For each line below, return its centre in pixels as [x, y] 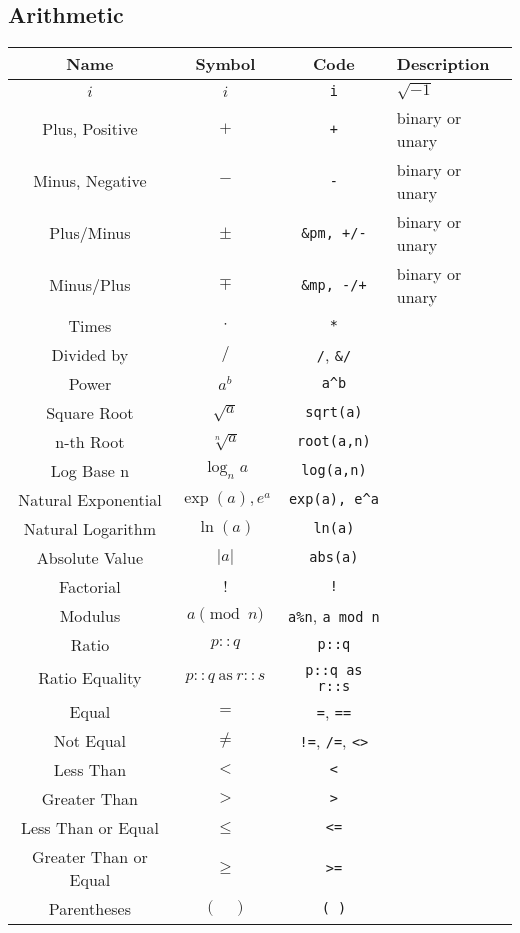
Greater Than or [90, 856]
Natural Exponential [90, 499]
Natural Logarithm [90, 528]
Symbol [225, 64]
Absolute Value [90, 557]
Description [443, 64]
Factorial [90, 586]
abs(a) [334, 557]
